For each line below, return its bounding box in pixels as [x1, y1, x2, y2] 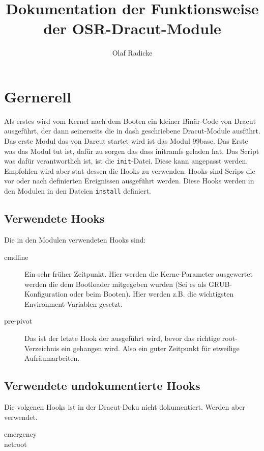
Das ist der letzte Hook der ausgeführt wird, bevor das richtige [24, 333, 220, 343]
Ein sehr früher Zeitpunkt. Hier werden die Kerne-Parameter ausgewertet [24, 269, 253, 279]
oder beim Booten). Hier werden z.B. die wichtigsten [70, 288, 234, 299]
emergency [4, 429, 37, 439]
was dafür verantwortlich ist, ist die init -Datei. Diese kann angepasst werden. [4, 155, 248, 166]
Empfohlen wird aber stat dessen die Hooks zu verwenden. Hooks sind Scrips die [4, 165, 255, 176]
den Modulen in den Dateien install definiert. [4, 185, 151, 196]
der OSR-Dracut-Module [43, 18, 221, 39]
